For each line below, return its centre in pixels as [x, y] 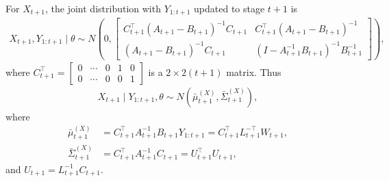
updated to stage [229, 8]
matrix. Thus [254, 71]
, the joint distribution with [103, 8]
